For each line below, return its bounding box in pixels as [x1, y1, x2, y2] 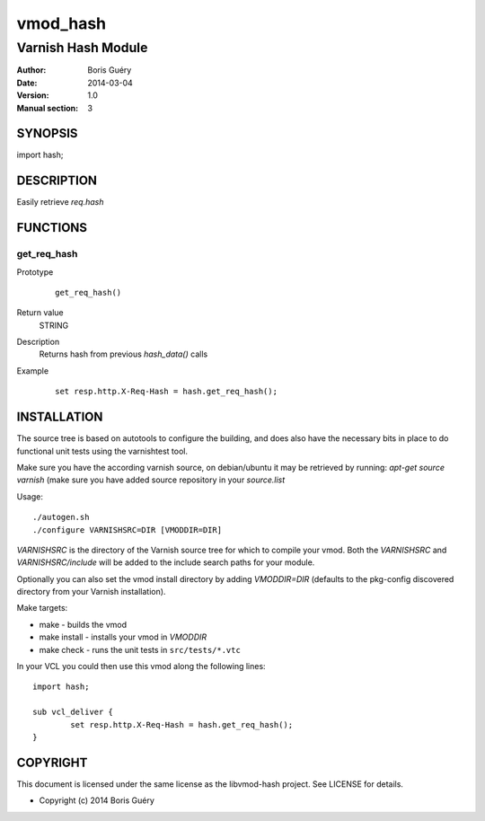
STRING [39, 320, 69, 331]
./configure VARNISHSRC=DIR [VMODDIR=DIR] [32, 525, 223, 534]
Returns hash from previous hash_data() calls [39, 349, 208, 359]
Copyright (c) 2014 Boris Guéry [39, 795, 154, 806]
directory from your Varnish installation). [16, 587, 166, 597]
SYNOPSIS [16, 126, 78, 141]
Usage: [16, 490, 44, 502]
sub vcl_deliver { [32, 707, 114, 718]
